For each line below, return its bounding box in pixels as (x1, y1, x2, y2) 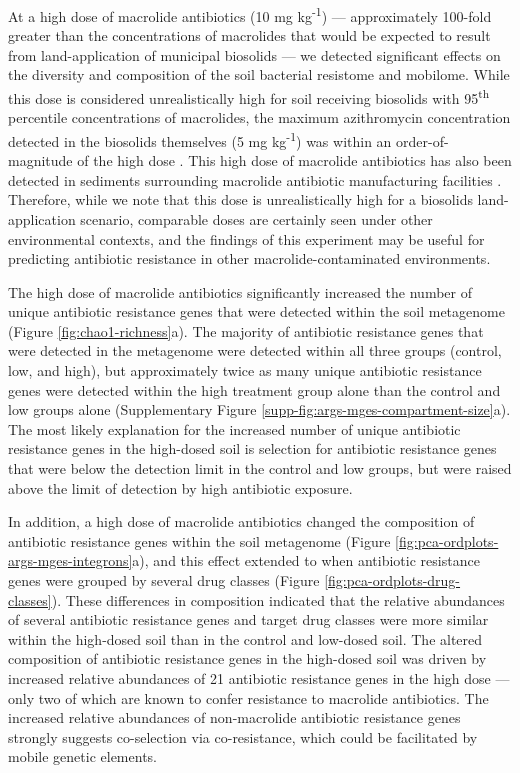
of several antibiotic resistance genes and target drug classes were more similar (8, 609, 489, 630)
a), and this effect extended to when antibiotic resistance (132, 550, 480, 571)
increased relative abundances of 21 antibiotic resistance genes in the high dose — (8, 667, 510, 688)
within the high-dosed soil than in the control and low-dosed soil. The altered (8, 628, 483, 649)
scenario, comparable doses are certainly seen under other (80, 208, 433, 229)
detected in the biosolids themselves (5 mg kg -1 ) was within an (8, 127, 392, 151)
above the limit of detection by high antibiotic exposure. (8, 477, 353, 498)
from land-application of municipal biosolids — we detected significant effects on (8, 44, 501, 65)
